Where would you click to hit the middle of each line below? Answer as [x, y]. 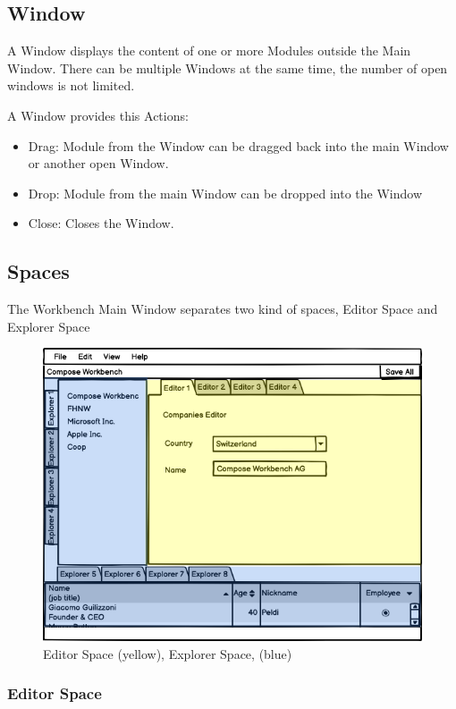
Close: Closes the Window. [101, 223]
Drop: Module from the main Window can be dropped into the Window [225, 193]
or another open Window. [98, 163]
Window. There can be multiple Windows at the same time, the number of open [228, 68]
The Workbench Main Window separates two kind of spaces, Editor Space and [223, 309]
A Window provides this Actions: [98, 115]
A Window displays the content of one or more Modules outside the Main [209, 51]
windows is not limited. [71, 85]
